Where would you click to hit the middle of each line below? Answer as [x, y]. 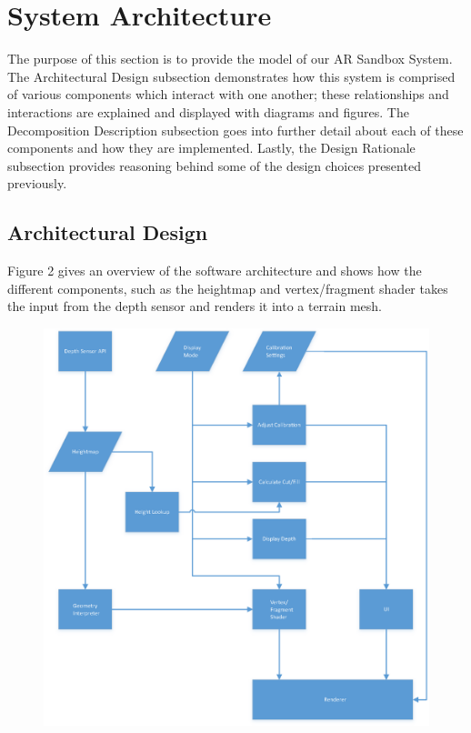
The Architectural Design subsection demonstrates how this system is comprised [231, 76]
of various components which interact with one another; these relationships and [228, 94]
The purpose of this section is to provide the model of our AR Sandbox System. [230, 59]
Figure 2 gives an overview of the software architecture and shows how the [215, 271]
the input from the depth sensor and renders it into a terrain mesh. [195, 306]
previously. [37, 183]
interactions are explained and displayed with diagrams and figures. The [208, 111]
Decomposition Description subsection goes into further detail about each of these [235, 130]
